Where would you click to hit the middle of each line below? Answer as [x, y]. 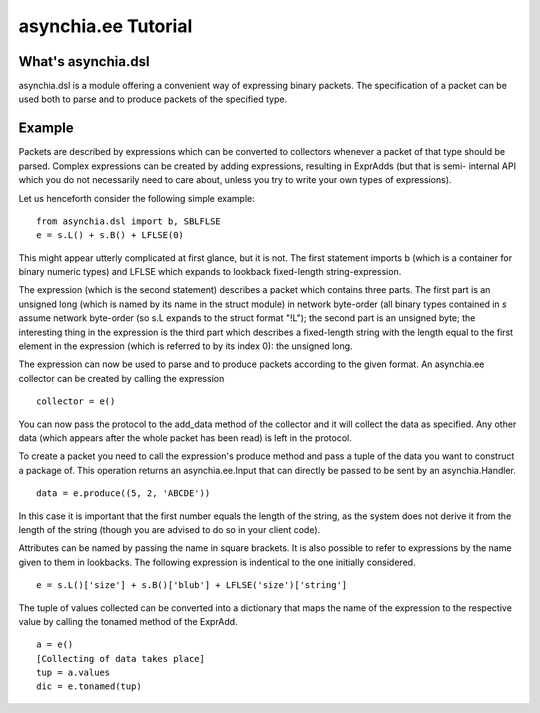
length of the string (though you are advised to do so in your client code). [169, 529]
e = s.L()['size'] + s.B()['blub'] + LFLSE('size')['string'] [192, 585]
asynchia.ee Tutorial [105, 26]
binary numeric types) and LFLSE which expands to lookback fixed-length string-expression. [210, 272]
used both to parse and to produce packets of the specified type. [153, 99]
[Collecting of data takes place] [120, 658]
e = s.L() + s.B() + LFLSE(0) [110, 235]
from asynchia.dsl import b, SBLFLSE [129, 221]
